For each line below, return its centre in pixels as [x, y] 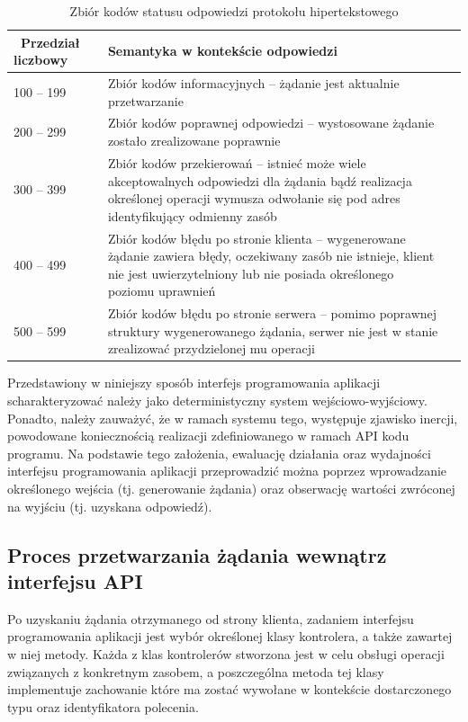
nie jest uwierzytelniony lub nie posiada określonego [251, 273]
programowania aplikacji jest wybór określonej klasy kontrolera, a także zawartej [230, 636]
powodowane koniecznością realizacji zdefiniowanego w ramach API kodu [208, 436]
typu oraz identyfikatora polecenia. [103, 706]
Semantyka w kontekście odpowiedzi [222, 51]
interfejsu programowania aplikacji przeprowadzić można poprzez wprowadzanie [227, 471]
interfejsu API [75, 580]
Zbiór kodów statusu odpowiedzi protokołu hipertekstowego [234, 11]
